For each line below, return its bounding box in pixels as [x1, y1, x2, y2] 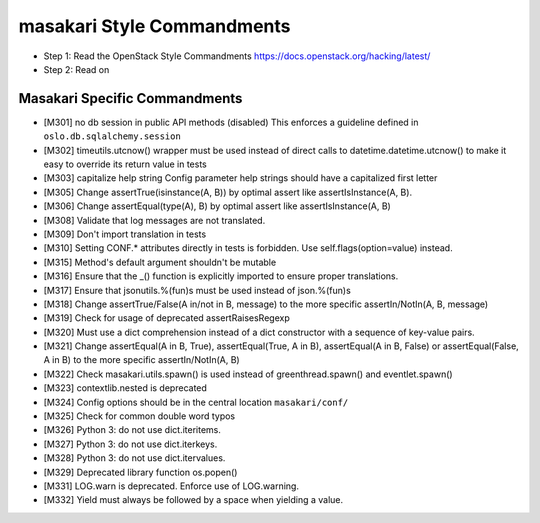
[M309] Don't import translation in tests [43, 228, 207, 240]
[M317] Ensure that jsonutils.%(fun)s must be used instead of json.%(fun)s [43, 284, 352, 296]
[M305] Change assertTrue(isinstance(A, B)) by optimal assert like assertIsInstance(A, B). [43, 186, 413, 198]
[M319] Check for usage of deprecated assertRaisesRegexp [43, 312, 290, 324]
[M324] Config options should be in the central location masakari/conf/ [43, 396, 349, 408]
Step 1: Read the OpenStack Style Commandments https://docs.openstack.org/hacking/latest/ [43, 50, 431, 62]
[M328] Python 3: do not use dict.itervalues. [43, 452, 226, 464]
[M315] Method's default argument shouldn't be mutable [43, 256, 277, 268]
